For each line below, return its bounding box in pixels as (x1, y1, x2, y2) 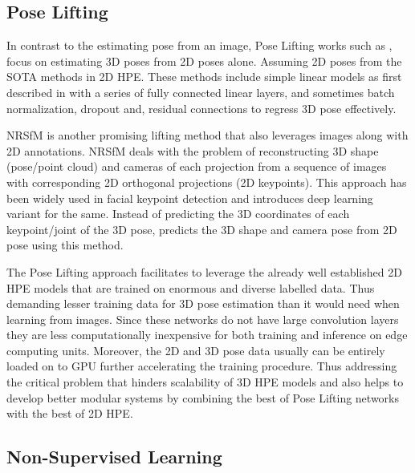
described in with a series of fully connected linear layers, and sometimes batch (6, 83, 395, 100)
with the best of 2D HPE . (6, 405, 133, 422)
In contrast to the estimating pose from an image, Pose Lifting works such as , (6, 37, 393, 54)
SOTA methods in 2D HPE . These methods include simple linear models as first (6, 68, 402, 85)
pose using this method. (6, 236, 124, 253)
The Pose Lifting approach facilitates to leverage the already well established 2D (6, 263, 402, 280)
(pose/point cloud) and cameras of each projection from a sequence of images (6, 158, 387, 175)
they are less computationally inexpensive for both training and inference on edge (6, 326, 408, 343)
